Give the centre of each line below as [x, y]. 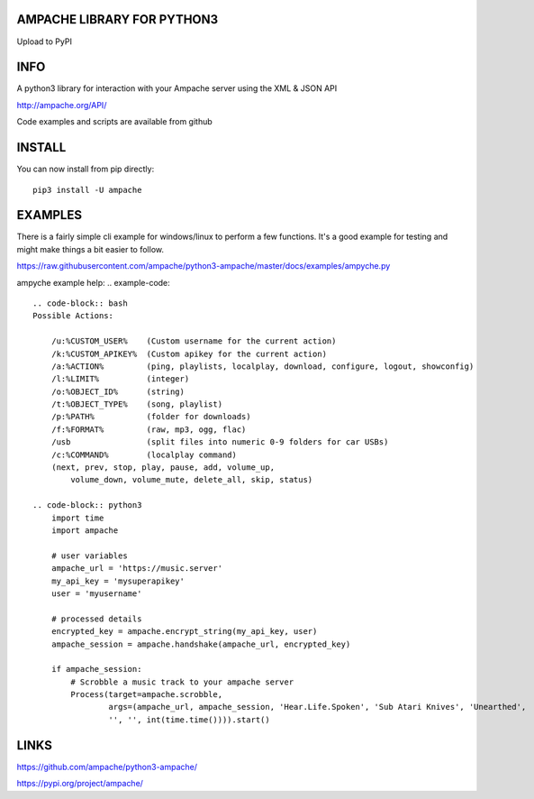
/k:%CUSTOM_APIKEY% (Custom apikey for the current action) [189, 354]
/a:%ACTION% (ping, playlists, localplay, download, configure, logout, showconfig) [262, 366]
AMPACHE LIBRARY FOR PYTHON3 [118, 19]
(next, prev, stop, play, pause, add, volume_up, [163, 468]
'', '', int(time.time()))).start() [189, 720]
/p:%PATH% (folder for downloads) [151, 417]
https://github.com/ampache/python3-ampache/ [107, 767]
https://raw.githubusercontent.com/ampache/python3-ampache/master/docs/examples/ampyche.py [204, 266]
